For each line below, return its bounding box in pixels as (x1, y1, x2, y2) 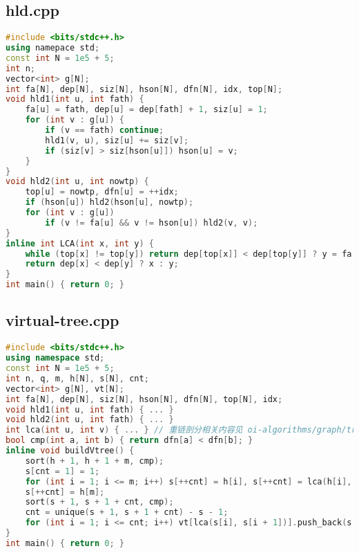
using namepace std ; (6, 43, 100, 53)
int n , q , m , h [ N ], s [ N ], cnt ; (6, 373, 149, 383)
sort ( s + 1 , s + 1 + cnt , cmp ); (25, 497, 174, 507)
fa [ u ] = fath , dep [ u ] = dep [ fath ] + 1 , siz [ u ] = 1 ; (25, 105, 268, 115)
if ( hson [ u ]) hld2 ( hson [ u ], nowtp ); (25, 197, 194, 208)
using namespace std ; (6, 353, 105, 363)
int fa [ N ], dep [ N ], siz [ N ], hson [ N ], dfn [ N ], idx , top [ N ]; (6, 84, 283, 94)
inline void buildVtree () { (6, 446, 135, 456)
